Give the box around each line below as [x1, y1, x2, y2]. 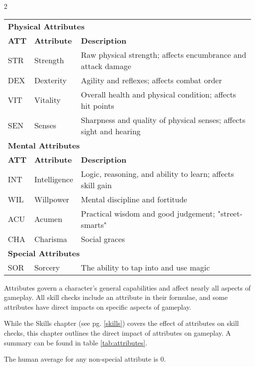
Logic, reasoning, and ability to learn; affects [81, 168, 234, 179]
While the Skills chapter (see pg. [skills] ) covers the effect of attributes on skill [4, 318, 239, 328]
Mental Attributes [8, 139, 80, 151]
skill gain [81, 179, 112, 191]
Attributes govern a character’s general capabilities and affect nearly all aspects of [4, 282, 251, 293]
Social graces [81, 233, 125, 245]
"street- [217, 207, 243, 219]
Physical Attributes [8, 20, 85, 32]
